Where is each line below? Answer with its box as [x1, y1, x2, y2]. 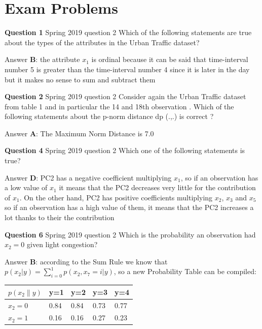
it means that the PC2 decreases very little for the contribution [59, 182, 256, 193]
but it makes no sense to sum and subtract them [5, 74, 156, 84]
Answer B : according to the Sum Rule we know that [5, 256, 168, 266]
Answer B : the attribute [5, 54, 80, 65]
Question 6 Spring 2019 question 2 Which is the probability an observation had [5, 229, 256, 240]
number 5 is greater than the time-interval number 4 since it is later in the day [5, 64, 250, 74]
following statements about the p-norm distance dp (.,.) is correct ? [5, 111, 214, 122]
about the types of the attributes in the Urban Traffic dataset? [5, 37, 200, 47]
